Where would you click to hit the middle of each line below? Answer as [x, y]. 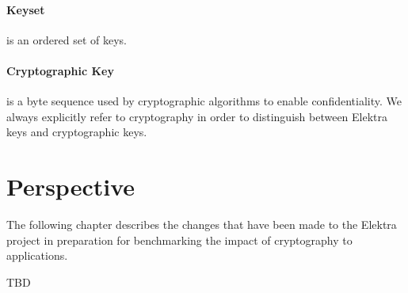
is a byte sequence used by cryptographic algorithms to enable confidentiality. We [204, 101]
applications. [37, 255]
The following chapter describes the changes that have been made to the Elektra [202, 225]
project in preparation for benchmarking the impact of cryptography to [179, 240]
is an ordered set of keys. [67, 39]
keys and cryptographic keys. [77, 132]
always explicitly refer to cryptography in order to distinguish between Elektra [197, 116]
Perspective [71, 186]
